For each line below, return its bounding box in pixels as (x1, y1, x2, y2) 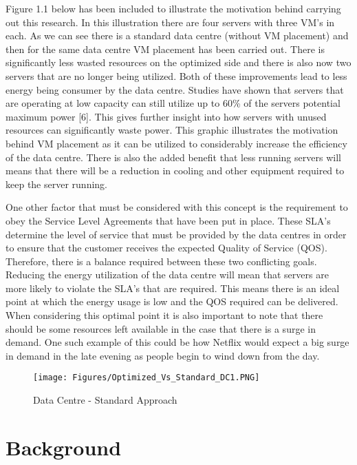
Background (6, 433, 122, 461)
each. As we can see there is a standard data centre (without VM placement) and (6, 28, 349, 43)
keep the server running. (6, 176, 107, 191)
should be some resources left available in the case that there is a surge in (6, 321, 316, 335)
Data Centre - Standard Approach (33, 393, 177, 407)
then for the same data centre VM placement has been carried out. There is (6, 41, 325, 56)
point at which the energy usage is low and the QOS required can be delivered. (6, 294, 338, 309)
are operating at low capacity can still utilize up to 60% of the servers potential (6, 96, 340, 110)
